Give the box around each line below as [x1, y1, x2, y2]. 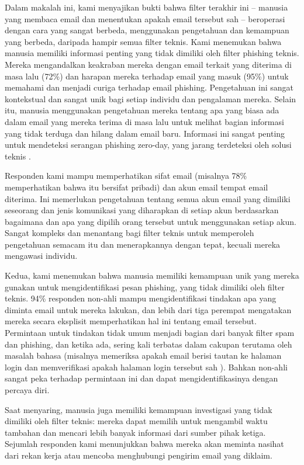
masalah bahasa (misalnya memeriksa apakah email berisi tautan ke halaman [5, 349, 282, 362]
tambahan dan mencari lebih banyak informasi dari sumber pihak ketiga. [5, 426, 266, 438]
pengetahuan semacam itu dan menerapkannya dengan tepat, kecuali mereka [5, 238, 281, 250]
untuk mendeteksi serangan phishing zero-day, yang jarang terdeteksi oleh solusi [5, 138, 292, 151]
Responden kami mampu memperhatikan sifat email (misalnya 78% [5, 169, 247, 182]
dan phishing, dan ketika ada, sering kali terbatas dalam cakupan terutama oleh [5, 338, 292, 350]
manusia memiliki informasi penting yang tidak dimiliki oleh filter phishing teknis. [5, 47, 299, 59]
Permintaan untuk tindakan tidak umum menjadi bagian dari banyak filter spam [5, 327, 295, 339]
